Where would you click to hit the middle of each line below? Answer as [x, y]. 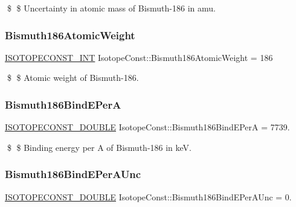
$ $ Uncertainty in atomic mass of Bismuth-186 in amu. [111, 8]
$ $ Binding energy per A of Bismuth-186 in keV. [99, 147]
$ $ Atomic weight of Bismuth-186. [73, 78]
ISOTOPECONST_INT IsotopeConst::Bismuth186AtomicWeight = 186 [139, 57]
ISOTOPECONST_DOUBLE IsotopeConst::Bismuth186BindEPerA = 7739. [147, 127]
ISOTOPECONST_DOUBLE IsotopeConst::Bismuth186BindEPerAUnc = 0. [148, 196]
